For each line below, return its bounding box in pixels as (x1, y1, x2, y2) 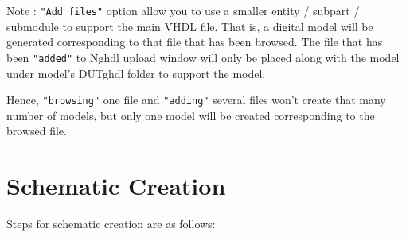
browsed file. (6, 122, 67, 139)
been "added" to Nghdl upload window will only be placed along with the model (6, 49, 400, 65)
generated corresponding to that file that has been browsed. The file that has (6, 33, 383, 50)
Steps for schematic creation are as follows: (6, 216, 216, 232)
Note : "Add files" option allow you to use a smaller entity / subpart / (6, 2, 360, 18)
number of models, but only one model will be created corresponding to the (6, 107, 375, 123)
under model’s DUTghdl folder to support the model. (6, 64, 266, 81)
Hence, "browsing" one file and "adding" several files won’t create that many (6, 91, 386, 108)
